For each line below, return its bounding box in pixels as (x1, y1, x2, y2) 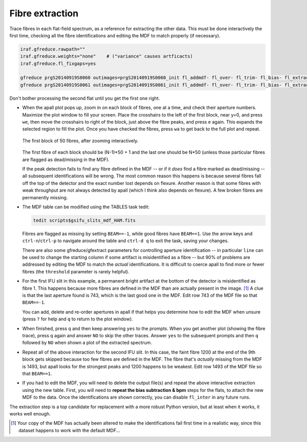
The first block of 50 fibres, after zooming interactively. (22, 137, 139, 144)
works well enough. (9, 410, 51, 416)
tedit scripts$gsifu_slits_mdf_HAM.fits (33, 217, 136, 223)
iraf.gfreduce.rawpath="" (20, 46, 85, 52)
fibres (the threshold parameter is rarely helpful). (22, 268, 130, 274)
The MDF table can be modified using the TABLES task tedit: (22, 203, 150, 210)
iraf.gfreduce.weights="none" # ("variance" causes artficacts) (20, 54, 193, 59)
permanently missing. (22, 194, 68, 200)
